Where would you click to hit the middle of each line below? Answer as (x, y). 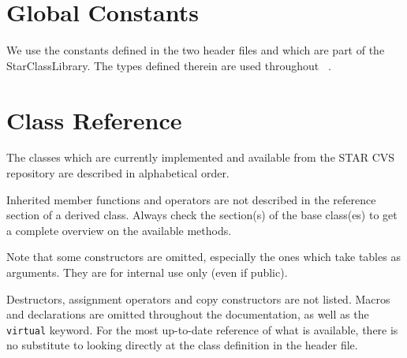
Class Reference (94, 119)
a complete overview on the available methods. (119, 230)
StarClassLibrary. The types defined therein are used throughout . (169, 65)
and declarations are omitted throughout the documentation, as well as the (188, 314)
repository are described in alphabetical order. (118, 173)
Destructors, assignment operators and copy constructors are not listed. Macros (198, 298)
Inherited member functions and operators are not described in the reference (191, 199)
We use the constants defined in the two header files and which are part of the (196, 50)
